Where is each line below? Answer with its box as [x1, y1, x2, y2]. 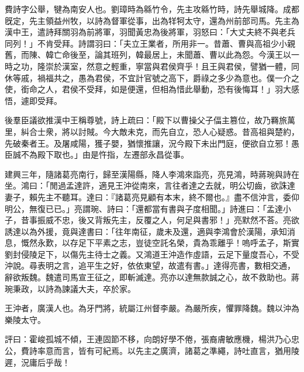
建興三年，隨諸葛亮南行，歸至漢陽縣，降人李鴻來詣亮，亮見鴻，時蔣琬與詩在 [5, 168, 299, 180]
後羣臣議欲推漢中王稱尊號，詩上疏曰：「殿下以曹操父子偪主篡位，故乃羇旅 [5, 114, 287, 126]
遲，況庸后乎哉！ [5, 356, 70, 368]
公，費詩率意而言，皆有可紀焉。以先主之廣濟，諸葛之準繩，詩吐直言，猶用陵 [5, 345, 299, 357]
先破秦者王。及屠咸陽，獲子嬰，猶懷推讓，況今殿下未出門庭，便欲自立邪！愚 [5, 137, 299, 149]
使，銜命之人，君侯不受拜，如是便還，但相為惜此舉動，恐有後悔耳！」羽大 [5, 83, 291, 95]
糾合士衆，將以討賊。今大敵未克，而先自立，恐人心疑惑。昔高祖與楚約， [20, 125, 299, 137]
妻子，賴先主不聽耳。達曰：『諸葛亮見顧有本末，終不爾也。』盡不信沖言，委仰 [5, 190, 299, 203]
